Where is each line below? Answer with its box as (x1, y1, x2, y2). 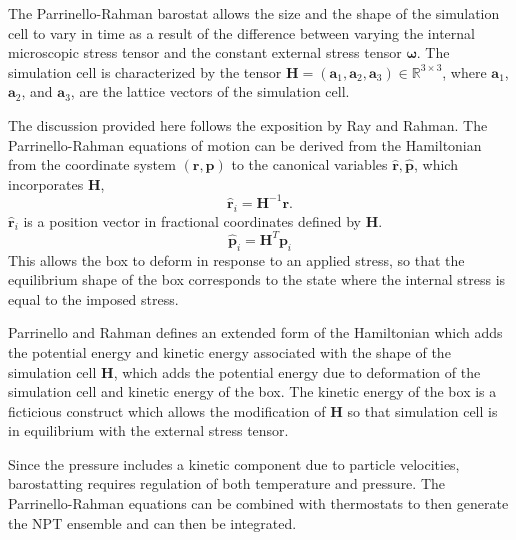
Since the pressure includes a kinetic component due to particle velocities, (8, 453, 460, 474)
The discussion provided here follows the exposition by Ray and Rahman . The (8, 114, 488, 135)
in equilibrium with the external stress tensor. (8, 420, 289, 441)
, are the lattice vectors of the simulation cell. (70, 81, 350, 102)
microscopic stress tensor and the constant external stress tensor (8, 42, 402, 63)
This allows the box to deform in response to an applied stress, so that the (8, 249, 465, 270)
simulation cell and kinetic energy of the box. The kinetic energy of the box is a (8, 381, 497, 402)
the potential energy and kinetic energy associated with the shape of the (8, 341, 451, 362)
